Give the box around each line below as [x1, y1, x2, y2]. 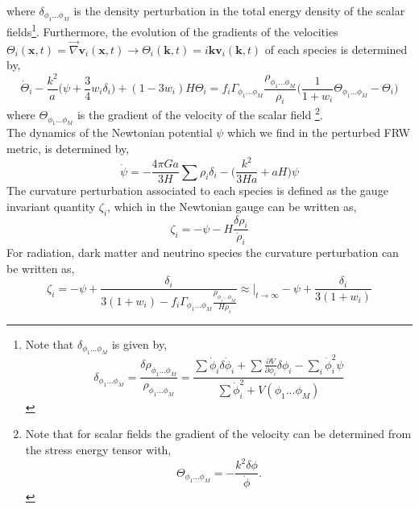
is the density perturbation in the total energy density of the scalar [73, 2, 405, 19]
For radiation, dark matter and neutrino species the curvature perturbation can [6, 244, 399, 261]
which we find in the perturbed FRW [227, 124, 410, 141]
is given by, [111, 335, 168, 352]
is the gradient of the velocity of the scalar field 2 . [77, 104, 323, 123]
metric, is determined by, [6, 140, 130, 157]
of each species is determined [264, 40, 408, 57]
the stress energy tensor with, [25, 441, 172, 457]
